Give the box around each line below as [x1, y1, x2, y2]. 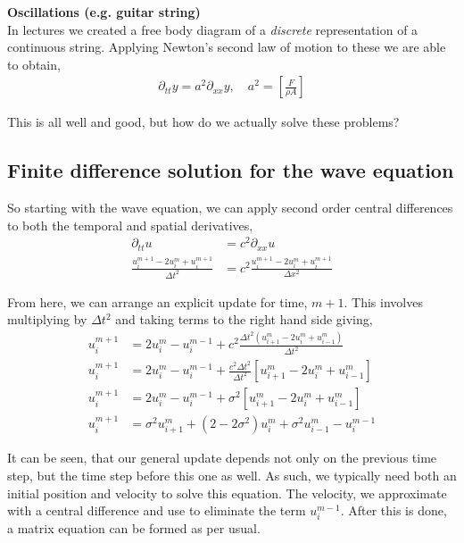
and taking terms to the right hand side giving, [115, 310, 373, 329]
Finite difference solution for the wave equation [7, 156, 454, 184]
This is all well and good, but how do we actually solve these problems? [7, 113, 400, 131]
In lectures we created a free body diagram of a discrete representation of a [7, 20, 418, 38]
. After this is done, [340, 501, 447, 520]
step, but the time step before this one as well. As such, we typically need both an [7, 465, 457, 484]
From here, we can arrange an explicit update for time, [7, 292, 308, 311]
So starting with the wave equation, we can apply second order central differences [7, 198, 453, 217]
